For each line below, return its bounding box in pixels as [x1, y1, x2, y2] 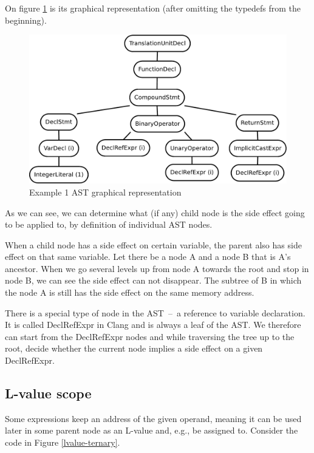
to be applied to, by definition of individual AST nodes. [5, 218, 213, 231]
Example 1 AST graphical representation [29, 185, 182, 198]
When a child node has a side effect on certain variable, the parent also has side [5, 238, 302, 251]
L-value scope [5, 384, 92, 403]
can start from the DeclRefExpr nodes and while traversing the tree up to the [5, 330, 295, 342]
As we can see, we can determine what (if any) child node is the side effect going [5, 206, 305, 219]
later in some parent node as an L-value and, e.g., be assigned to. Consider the [5, 424, 298, 437]
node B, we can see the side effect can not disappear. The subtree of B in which [5, 274, 302, 287]
